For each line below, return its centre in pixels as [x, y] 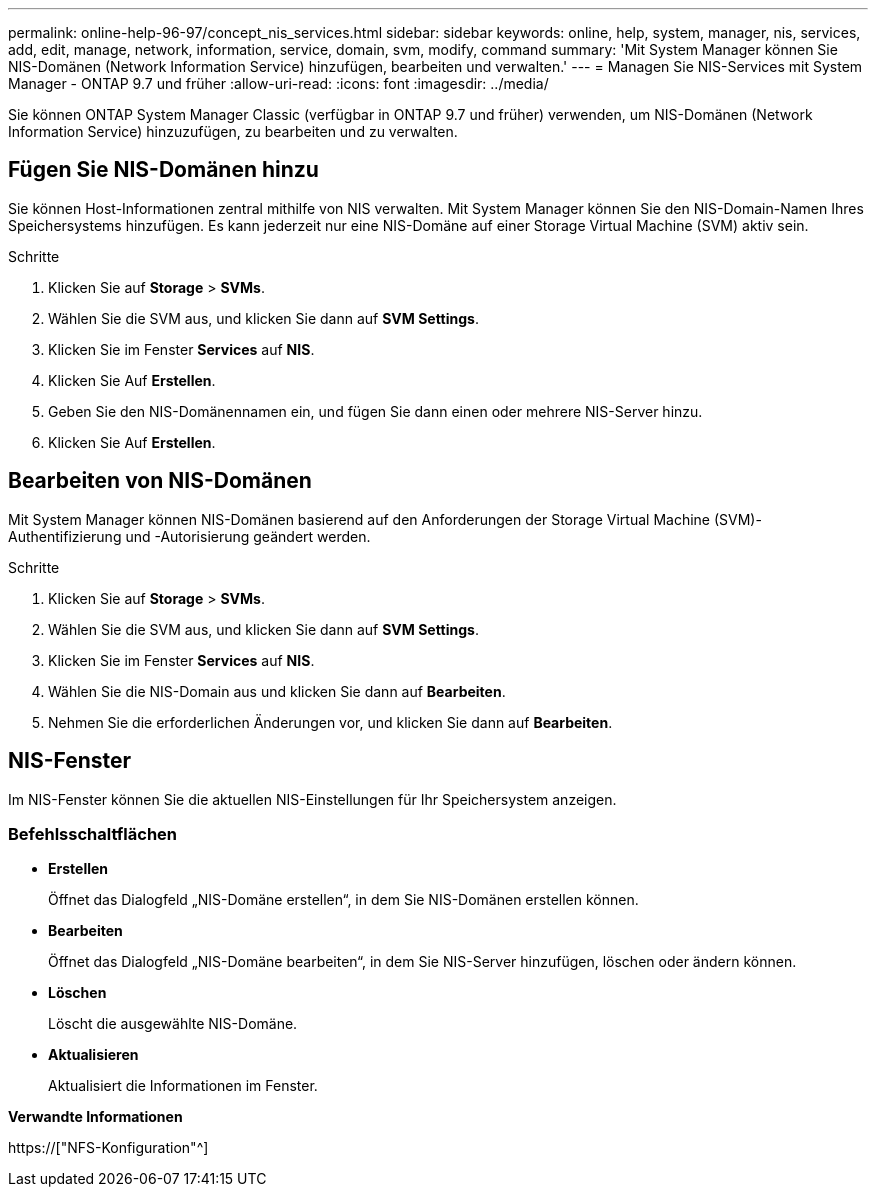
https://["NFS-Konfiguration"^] [108, 1148]
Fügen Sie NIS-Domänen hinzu [163, 170]
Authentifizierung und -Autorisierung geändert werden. [189, 536]
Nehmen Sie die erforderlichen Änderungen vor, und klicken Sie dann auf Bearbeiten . [330, 722]
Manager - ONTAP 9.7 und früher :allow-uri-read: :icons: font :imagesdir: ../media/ [278, 83]
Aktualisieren [93, 1055]
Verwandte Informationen [95, 1117]
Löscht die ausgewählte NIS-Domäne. [173, 1024]
